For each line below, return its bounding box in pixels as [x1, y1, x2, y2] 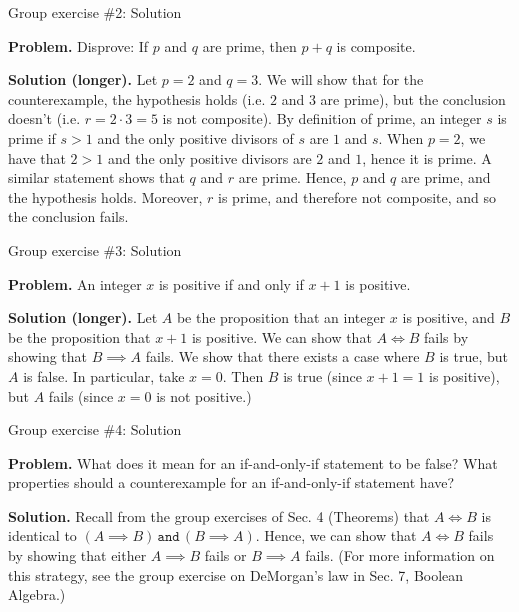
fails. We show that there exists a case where [145, 346, 420, 367]
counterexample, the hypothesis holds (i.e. [8, 88, 266, 109]
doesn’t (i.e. [8, 108, 81, 129]
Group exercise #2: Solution [8, 2, 182, 22]
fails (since [48, 385, 114, 406]
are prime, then [202, 35, 297, 56]
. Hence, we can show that [255, 525, 417, 546]
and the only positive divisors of [97, 127, 294, 148]
